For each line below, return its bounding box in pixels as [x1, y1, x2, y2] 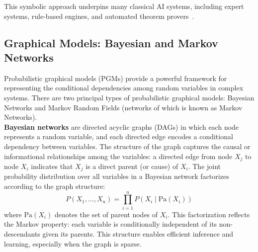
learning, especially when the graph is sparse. [4, 238, 142, 249]
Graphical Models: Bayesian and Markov [4, 35, 218, 50]
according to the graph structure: [4, 181, 105, 191]
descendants [4, 228, 40, 239]
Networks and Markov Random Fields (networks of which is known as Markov [4, 102, 243, 112]
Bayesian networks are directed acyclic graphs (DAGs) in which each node [4, 121, 239, 132]
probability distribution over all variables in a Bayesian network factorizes [4, 171, 229, 181]
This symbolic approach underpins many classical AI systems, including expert [4, 1, 244, 11]
